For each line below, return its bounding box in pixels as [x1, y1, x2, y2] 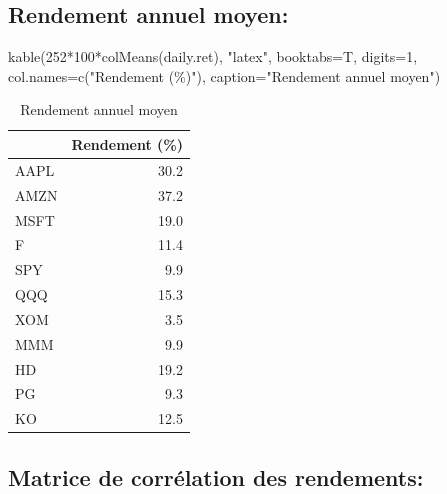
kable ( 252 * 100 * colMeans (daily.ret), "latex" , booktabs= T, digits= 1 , [8, 46, 418, 67]
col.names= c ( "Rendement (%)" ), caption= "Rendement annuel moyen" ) [8, 65, 441, 86]
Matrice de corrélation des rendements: [8, 461, 424, 492]
